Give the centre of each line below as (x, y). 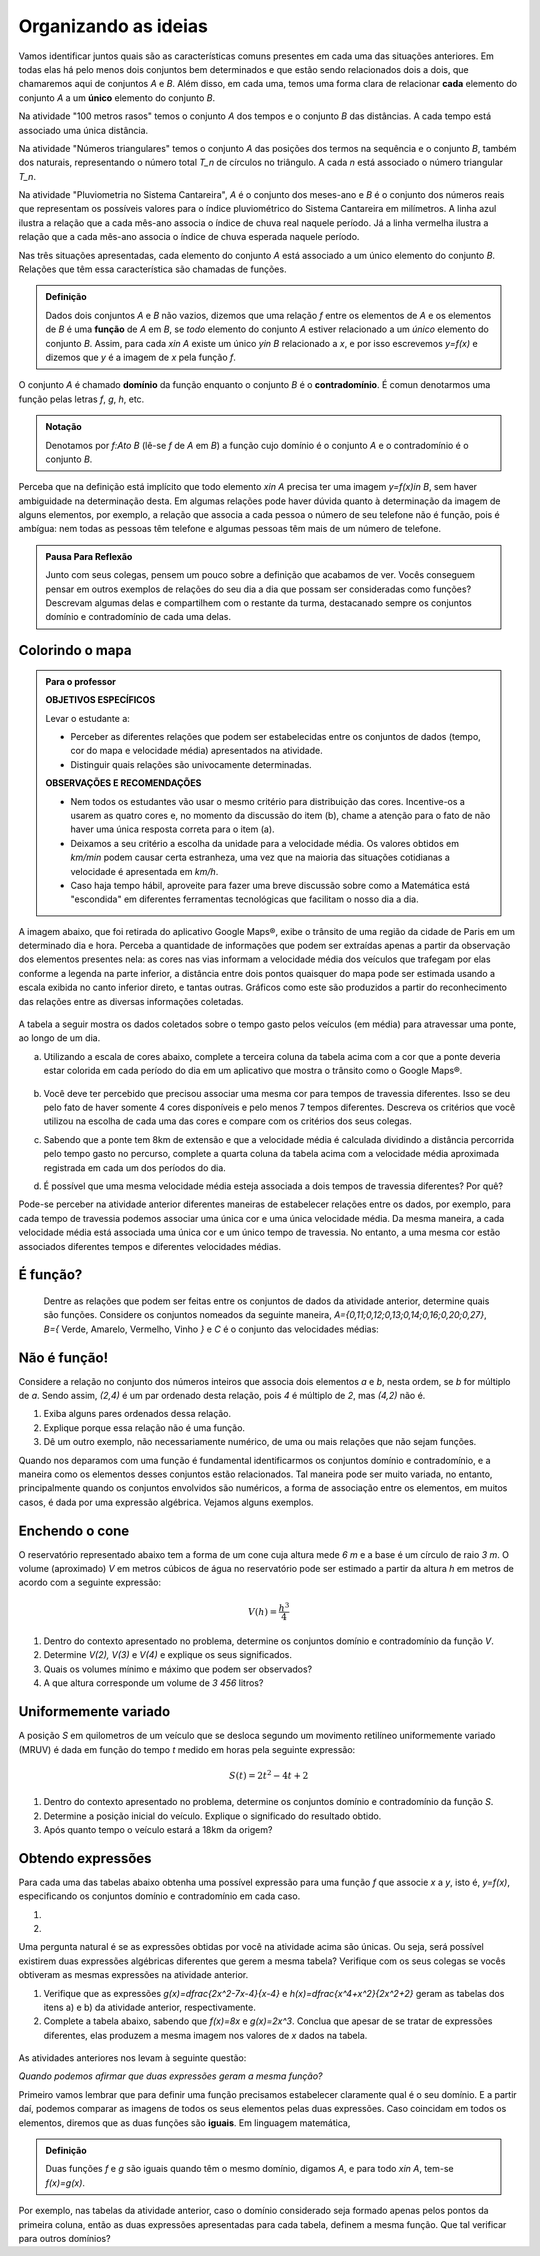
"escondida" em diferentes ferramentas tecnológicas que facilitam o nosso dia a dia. (244, 899)
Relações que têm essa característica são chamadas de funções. (152, 269)
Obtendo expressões (85, 1858)
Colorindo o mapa (75, 650)
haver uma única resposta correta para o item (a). (172, 829)
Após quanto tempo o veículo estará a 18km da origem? (158, 1829)
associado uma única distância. (83, 130)
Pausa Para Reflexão (89, 556)
